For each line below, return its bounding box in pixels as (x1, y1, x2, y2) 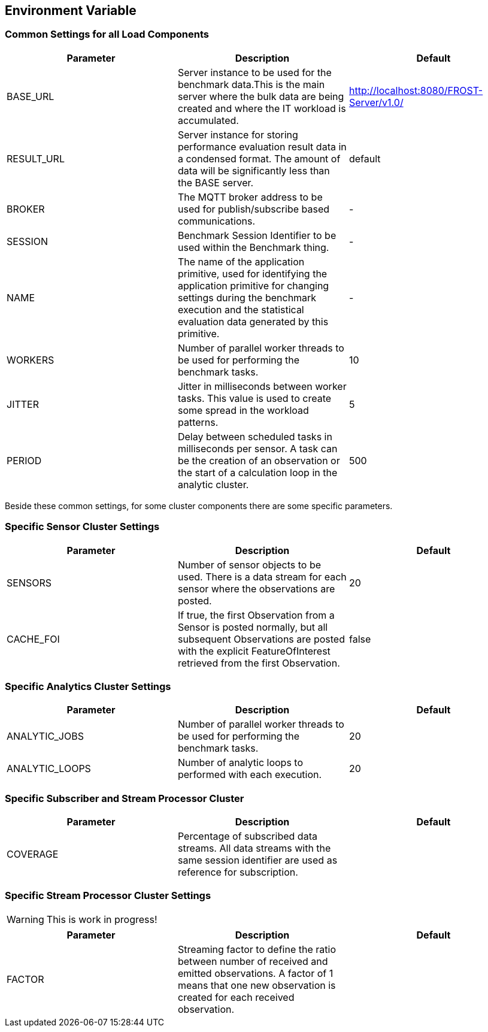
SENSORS (7, 576, 51, 589)
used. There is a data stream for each (177, 570, 347, 583)
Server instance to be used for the (177, 66, 332, 78)
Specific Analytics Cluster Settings (5, 680, 171, 692)
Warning (7, 913, 44, 925)
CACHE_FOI (7, 632, 60, 645)
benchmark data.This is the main (177, 78, 325, 90)
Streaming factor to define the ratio (177, 943, 336, 955)
